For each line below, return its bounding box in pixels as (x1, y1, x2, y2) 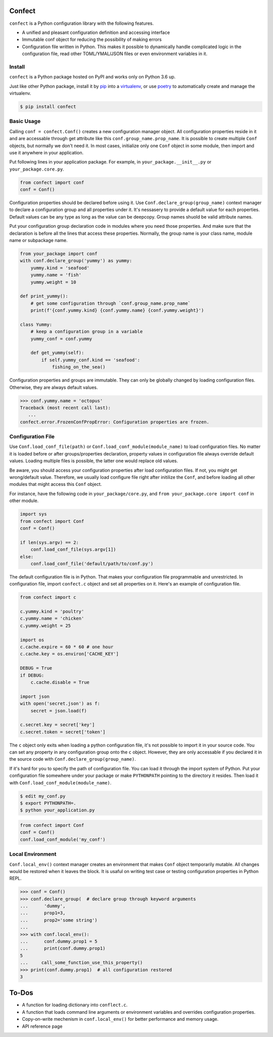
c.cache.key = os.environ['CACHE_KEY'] (20, 651, 119, 657)
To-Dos (9, 988, 33, 997)
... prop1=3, (20, 910, 66, 916)
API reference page (22, 1023, 63, 1029)
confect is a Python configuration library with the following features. (9, 20, 154, 26)
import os (20, 637, 44, 643)
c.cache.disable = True (30, 679, 89, 685)
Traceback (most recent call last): (20, 405, 111, 410)
